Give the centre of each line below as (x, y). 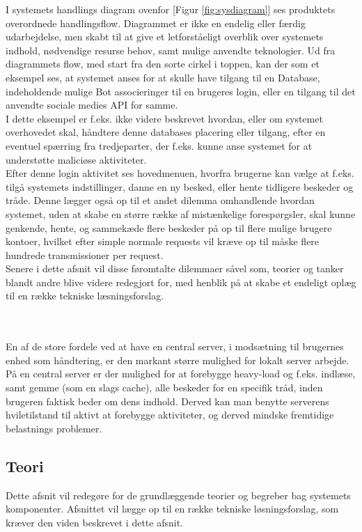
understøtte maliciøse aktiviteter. (76, 159)
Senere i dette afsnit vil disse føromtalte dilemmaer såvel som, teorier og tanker (175, 268)
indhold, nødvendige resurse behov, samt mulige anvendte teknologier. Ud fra (171, 50)
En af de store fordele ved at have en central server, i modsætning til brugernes (175, 346)
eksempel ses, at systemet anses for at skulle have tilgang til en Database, (163, 77)
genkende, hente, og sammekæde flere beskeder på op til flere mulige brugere (169, 227)
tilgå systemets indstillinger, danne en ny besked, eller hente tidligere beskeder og (180, 186)
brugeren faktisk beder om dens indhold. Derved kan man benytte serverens (167, 401)
